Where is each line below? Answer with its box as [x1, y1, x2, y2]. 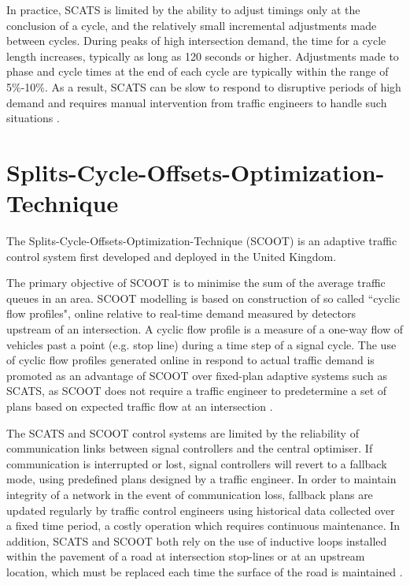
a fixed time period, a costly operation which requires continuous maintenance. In [6, 517, 401, 534]
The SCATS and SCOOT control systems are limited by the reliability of [6, 424, 359, 441]
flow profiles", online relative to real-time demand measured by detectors [6, 305, 356, 322]
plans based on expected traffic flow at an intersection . [6, 398, 273, 414]
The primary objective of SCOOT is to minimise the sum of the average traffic [6, 274, 386, 291]
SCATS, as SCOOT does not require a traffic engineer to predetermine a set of [6, 382, 387, 399]
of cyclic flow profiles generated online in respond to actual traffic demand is [6, 352, 375, 368]
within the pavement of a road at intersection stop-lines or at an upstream [6, 548, 365, 565]
